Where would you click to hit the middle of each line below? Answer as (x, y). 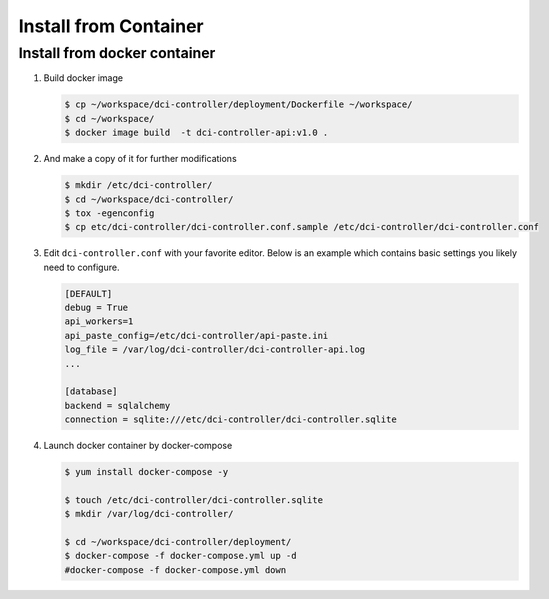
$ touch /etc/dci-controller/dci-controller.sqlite (194, 499)
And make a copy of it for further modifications (140, 159)
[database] (91, 391)
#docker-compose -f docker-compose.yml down (175, 569)
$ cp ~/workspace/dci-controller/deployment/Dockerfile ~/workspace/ (238, 104)
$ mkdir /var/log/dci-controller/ (149, 514)
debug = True (96, 308)
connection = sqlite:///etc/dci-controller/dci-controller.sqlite (230, 419)
